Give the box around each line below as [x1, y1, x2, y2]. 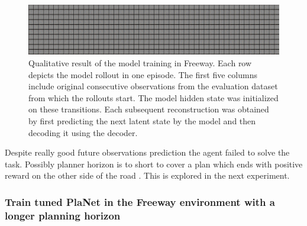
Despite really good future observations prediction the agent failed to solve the [5, 146, 290, 159]
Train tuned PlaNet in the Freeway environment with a [5, 194, 275, 209]
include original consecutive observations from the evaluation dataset [28, 80, 278, 92]
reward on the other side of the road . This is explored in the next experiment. [5, 169, 290, 182]
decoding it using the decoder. [28, 126, 138, 138]
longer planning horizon [5, 208, 121, 222]
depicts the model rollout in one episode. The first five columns [28, 68, 257, 80]
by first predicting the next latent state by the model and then [28, 115, 256, 127]
